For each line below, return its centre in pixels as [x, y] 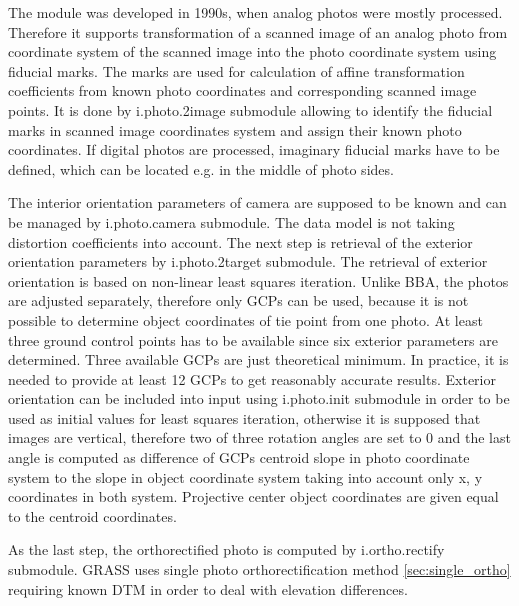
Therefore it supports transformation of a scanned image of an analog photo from [258, 31]
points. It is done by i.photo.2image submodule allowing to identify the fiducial [250, 109]
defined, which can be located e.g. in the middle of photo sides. [201, 168]
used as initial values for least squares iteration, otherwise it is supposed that [244, 417]
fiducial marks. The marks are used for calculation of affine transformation [236, 70]
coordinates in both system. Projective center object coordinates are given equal [253, 496]
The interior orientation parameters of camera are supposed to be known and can [257, 202]
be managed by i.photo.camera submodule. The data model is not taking [231, 221]
